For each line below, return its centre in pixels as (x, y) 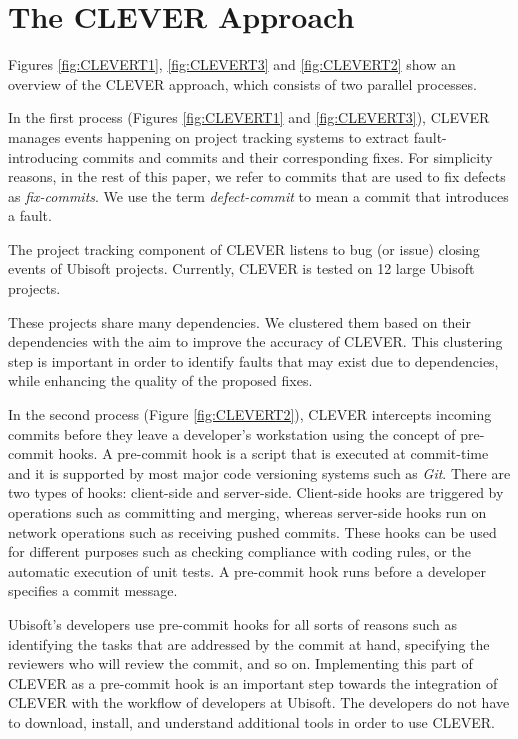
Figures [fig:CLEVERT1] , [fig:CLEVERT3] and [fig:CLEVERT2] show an (232, 64)
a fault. (30, 215)
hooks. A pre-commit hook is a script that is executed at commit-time (273, 453)
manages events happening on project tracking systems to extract (209, 136)
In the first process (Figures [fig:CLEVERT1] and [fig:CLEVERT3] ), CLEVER (249, 117)
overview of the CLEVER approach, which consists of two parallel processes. (242, 83)
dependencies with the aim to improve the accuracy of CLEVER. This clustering (255, 341)
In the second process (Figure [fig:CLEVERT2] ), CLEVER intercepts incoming (250, 414)
